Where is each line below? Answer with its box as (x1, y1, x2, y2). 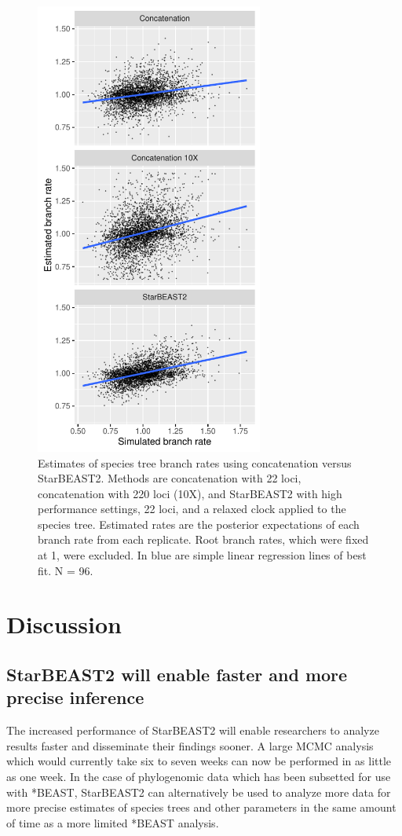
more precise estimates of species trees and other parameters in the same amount (6, 799, 397, 816)
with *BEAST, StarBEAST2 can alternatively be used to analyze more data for (6, 783, 391, 800)
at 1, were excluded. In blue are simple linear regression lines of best (38, 547, 367, 563)
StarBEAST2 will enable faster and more (6, 662, 348, 687)
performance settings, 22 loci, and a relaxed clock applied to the (38, 500, 346, 517)
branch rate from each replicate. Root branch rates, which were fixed (38, 531, 369, 548)
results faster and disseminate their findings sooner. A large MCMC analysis (6, 737, 374, 753)
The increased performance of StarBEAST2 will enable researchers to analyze (6, 722, 379, 739)
